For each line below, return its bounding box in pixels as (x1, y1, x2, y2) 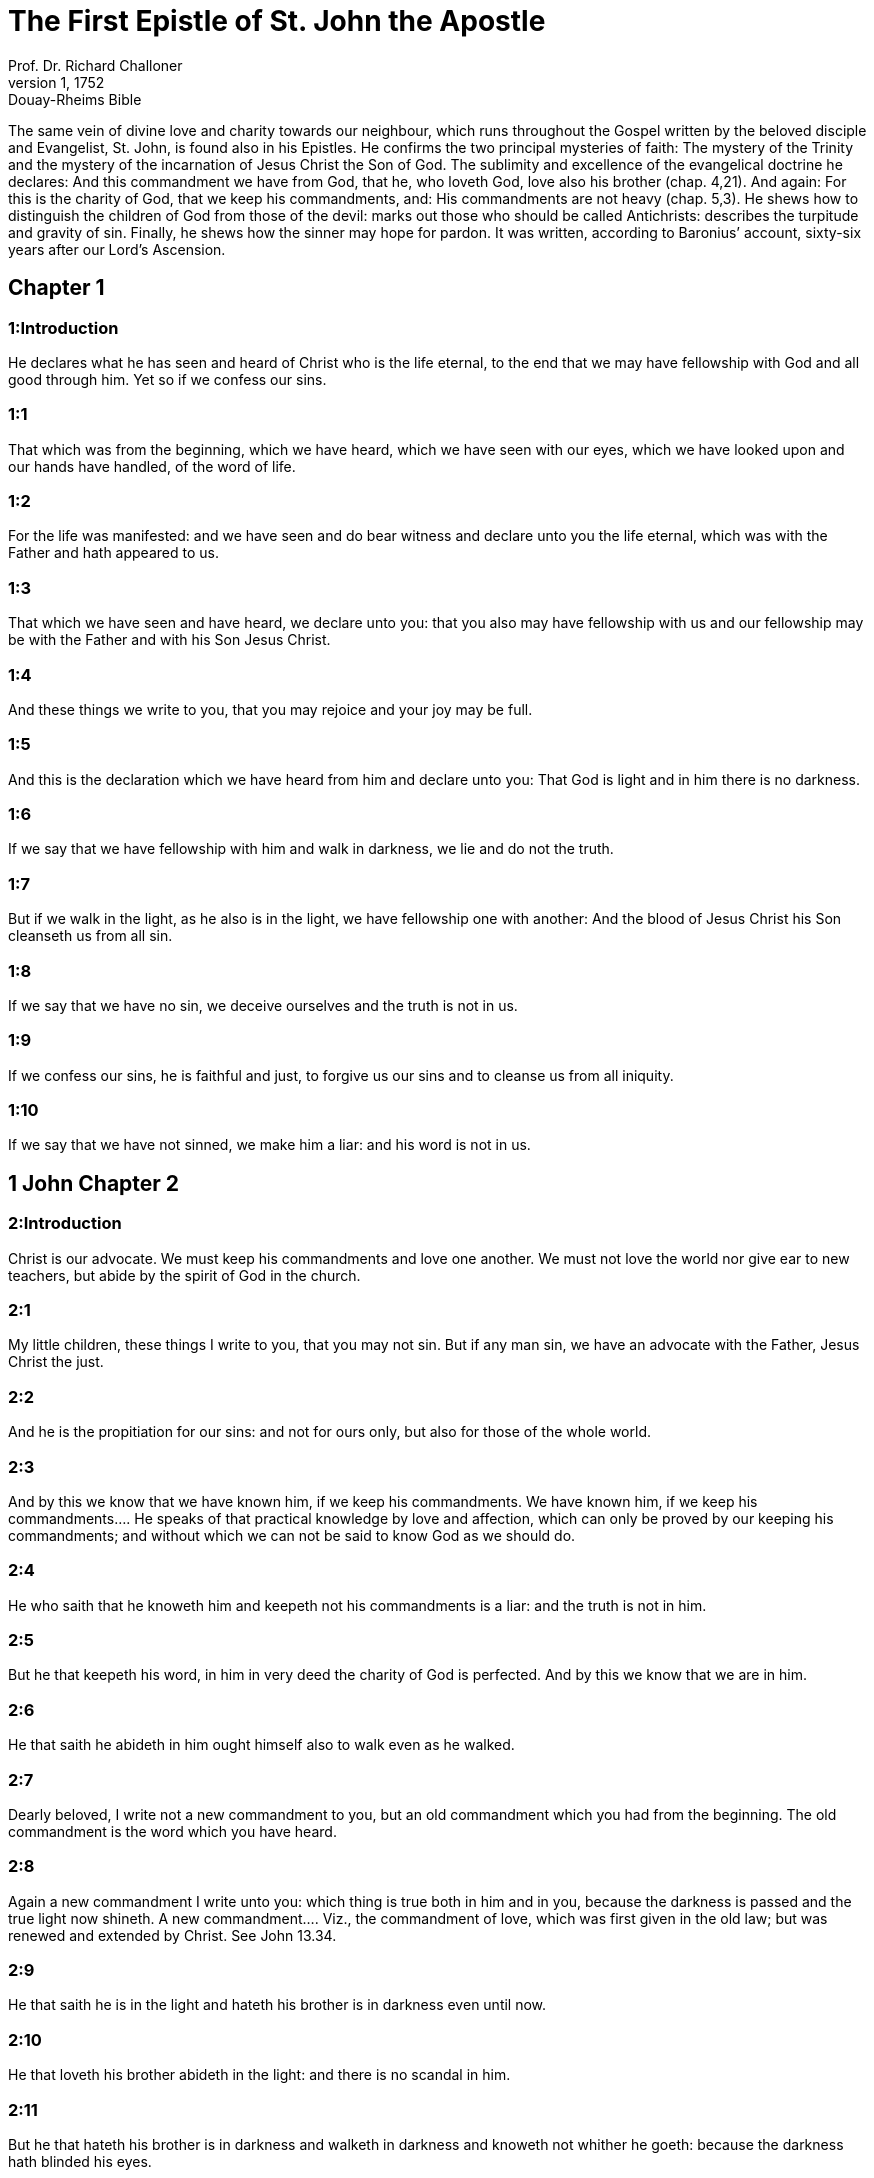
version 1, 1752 (8, 73, 105, 91)
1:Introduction (8, 317, 119, 338)
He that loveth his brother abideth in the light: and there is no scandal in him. (8, 2066, 511, 2084)
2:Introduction (8, 1213, 122, 1234)
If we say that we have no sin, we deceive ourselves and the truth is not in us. (8, 996, 518, 1014)
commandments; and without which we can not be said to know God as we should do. (8, 1526, 576, 1544)
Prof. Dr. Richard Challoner (8, 56, 183, 74)
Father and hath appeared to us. (8, 544, 219, 562)
